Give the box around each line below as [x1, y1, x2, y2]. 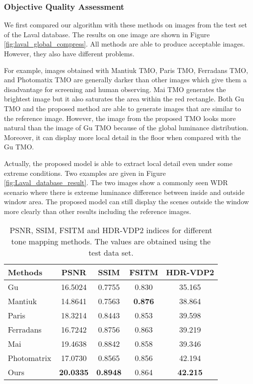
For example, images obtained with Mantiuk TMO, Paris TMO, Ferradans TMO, [4, 65, 248, 75]
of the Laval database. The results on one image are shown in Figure [4, 29, 210, 39]
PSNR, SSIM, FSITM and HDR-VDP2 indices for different [9, 224, 212, 236]
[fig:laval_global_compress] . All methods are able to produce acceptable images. [4, 39, 245, 49]
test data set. [88, 246, 134, 258]
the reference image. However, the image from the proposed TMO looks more [4, 113, 236, 123]
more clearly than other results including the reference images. [4, 206, 191, 216]
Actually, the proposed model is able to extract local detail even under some [4, 158, 232, 168]
